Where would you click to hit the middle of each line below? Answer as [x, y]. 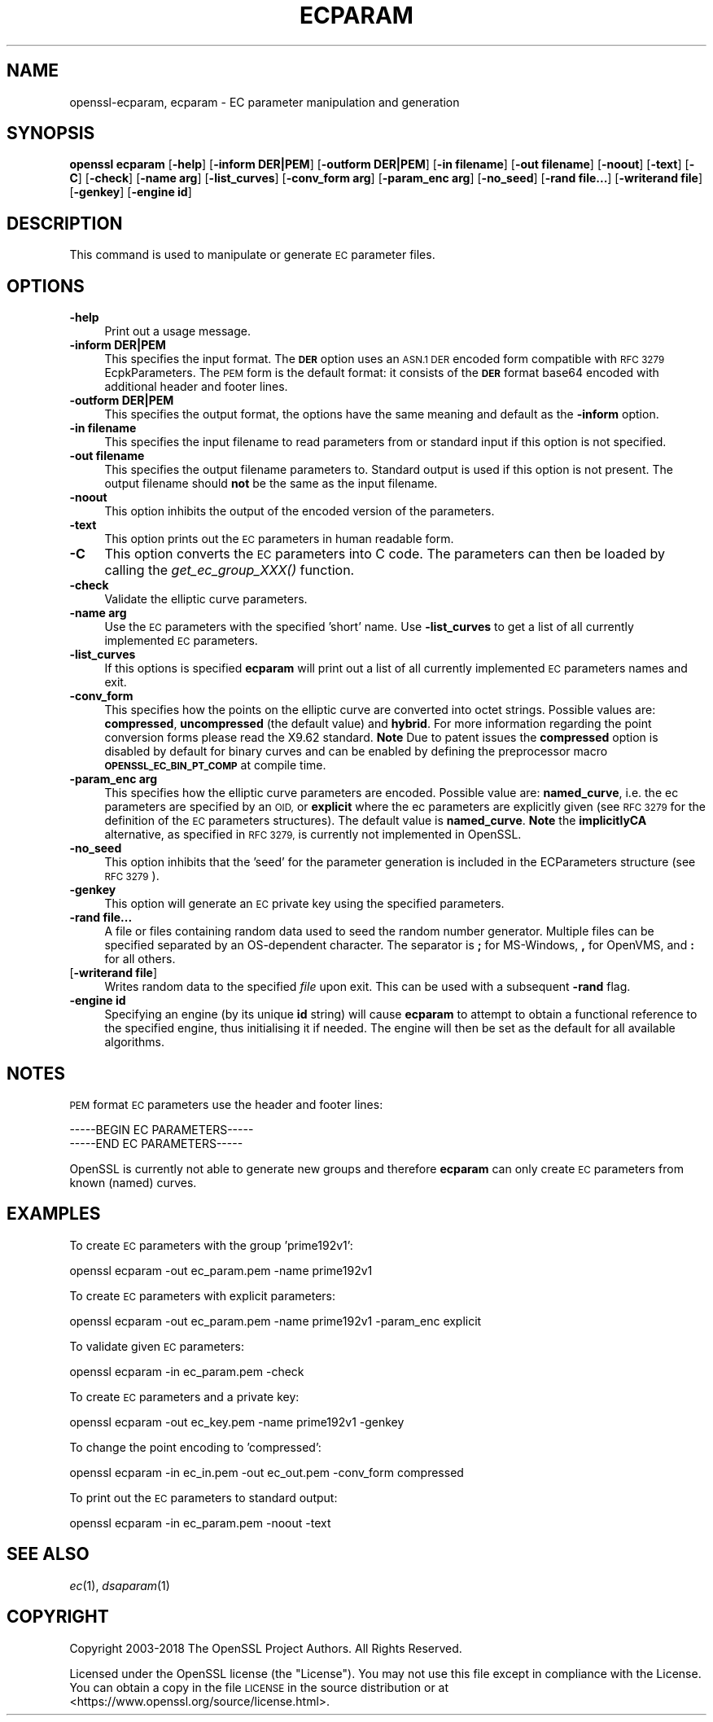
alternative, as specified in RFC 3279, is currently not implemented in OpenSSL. [313, 835]
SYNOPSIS [51, 134]
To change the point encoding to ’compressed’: [195, 1447]
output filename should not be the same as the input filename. [271, 484]
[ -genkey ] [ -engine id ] [131, 192]
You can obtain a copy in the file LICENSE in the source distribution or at [259, 1687]
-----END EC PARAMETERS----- [156, 1143]
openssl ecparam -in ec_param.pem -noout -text [200, 1523]
